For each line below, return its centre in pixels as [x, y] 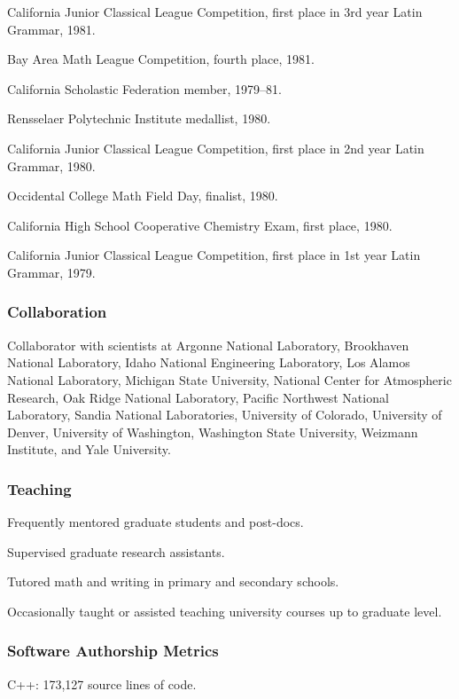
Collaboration [57, 312]
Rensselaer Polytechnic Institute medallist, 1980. [139, 118]
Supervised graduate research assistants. [116, 551]
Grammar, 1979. [51, 272]
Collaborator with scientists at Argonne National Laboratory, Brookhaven [208, 345]
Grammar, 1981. [51, 29]
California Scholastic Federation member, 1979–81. [144, 88]
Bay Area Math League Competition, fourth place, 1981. [161, 59]
